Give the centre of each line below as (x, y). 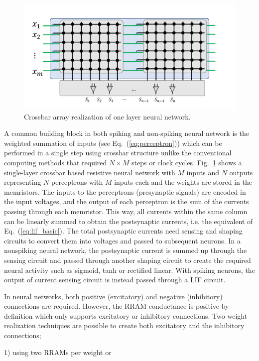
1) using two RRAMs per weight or (58, 352)
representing (23, 182)
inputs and (203, 172)
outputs (241, 172)
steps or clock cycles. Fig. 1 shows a (187, 162)
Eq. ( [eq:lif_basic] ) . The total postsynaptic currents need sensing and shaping (123, 231)
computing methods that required (56, 162)
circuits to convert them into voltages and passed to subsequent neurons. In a (122, 240)
